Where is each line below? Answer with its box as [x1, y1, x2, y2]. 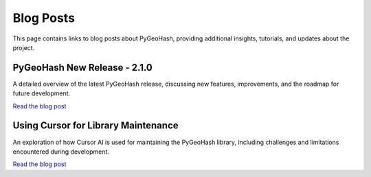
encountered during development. [12, 147, 110, 156]
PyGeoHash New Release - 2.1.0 [12, 62, 153, 73]
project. [12, 43, 35, 51]
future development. [12, 89, 71, 97]
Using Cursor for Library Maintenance [12, 120, 179, 132]
